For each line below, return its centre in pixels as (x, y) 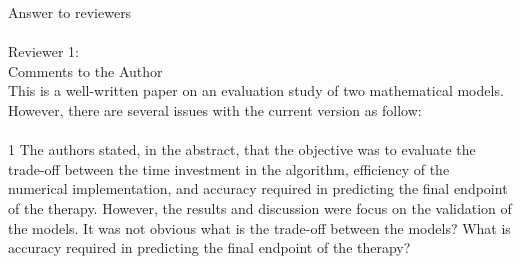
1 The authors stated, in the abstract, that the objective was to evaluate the (242, 149)
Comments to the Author (85, 70)
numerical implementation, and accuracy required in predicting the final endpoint (258, 188)
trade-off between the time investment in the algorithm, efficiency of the (229, 168)
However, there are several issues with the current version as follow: (215, 109)
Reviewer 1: (43, 51)
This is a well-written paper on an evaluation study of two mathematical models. (256, 90)
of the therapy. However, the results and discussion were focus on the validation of (260, 207)
